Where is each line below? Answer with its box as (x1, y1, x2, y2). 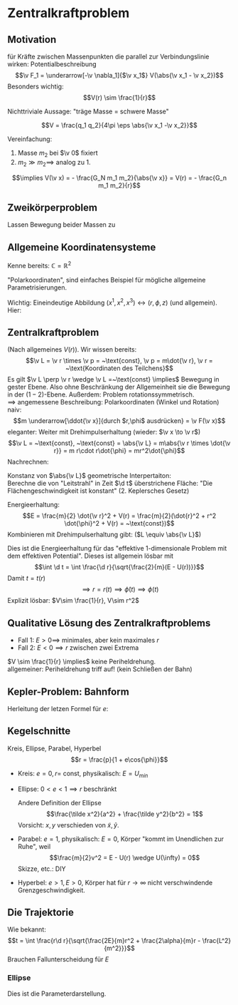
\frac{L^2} (202, 937, 232, 945)
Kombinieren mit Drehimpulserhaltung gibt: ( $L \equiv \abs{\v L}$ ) (7, 530, 202, 539)
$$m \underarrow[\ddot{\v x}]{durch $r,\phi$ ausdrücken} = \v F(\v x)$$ (13, 417, 226, 425)
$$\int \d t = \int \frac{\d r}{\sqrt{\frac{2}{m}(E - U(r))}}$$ (34, 563, 205, 571)
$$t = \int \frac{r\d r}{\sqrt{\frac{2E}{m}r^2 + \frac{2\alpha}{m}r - (7, 937, 201, 945)
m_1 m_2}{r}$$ (98, 180, 141, 190)
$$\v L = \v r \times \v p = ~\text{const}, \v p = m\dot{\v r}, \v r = (26, 357, 213, 365)
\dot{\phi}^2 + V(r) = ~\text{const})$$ (64, 519, 175, 528)
